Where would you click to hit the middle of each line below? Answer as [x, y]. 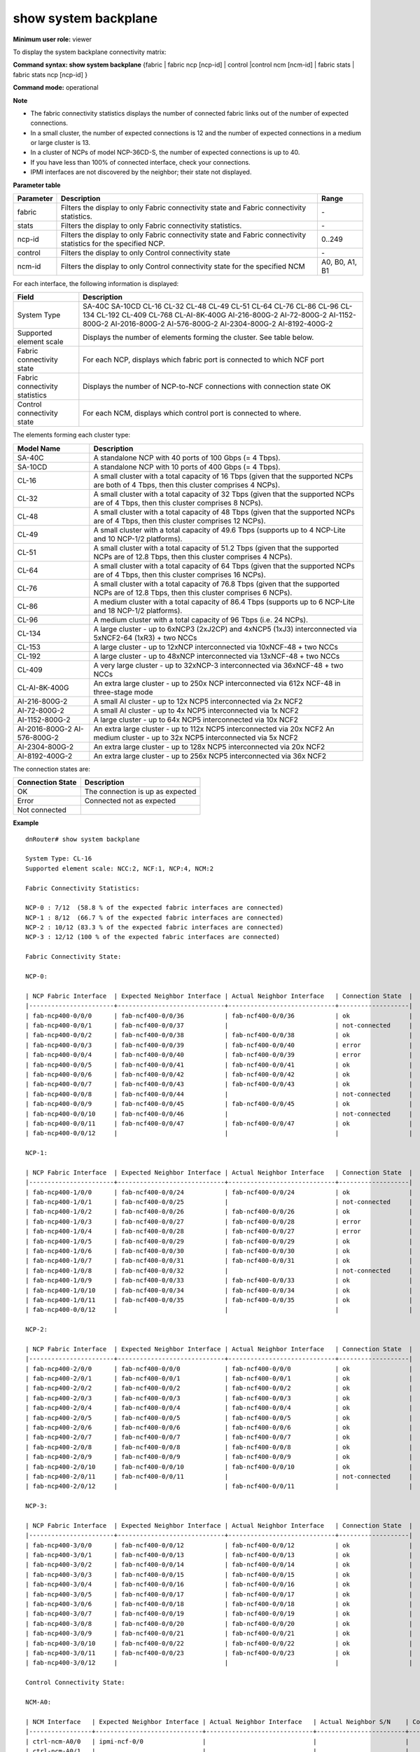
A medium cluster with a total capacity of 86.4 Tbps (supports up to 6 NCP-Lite [224, 601]
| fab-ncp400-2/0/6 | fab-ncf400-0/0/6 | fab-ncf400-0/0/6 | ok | [219, 1428]
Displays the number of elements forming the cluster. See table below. [198, 338]
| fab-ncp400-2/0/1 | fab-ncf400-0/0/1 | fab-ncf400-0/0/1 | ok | [219, 1378]
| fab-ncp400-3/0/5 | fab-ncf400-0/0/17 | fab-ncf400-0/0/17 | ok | [219, 1594]
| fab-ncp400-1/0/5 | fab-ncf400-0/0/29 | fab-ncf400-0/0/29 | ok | [219, 1241]
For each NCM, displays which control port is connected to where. [192, 413]
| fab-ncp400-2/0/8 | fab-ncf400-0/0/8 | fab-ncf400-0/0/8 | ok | [219, 1447]
